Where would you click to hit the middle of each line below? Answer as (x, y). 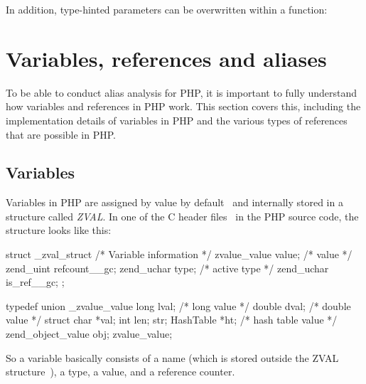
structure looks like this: (59, 230)
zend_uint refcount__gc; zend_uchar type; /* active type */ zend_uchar (167, 268)
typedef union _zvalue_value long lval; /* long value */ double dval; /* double (178, 305)
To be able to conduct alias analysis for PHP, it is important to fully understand (182, 92)
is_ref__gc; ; (35, 282)
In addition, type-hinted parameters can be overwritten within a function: (167, 9)
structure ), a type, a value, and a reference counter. (120, 372)
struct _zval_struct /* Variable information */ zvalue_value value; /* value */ (179, 254)
